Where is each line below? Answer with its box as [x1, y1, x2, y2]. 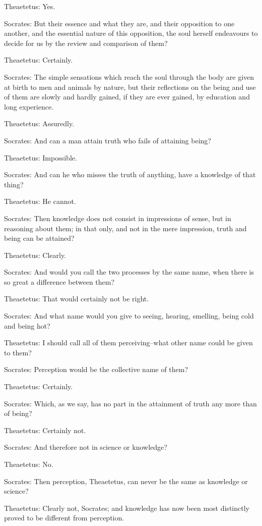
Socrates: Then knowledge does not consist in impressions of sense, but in [4, 213, 231, 223]
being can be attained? [4, 233, 75, 243]
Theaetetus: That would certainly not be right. [4, 293, 149, 304]
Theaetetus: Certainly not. [4, 425, 86, 435]
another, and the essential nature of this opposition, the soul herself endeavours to [4, 28, 258, 38]
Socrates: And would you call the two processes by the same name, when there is [4, 267, 254, 277]
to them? [4, 347, 32, 357]
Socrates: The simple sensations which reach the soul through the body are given [4, 71, 254, 82]
